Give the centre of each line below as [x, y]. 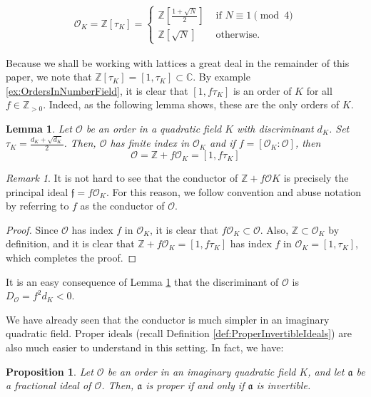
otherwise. [238, 35]
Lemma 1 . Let [39, 128]
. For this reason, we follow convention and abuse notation [234, 191]
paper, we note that [49, 77]
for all [319, 90]
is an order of [262, 90]
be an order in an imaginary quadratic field [202, 371]
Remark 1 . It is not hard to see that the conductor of [122, 178]
